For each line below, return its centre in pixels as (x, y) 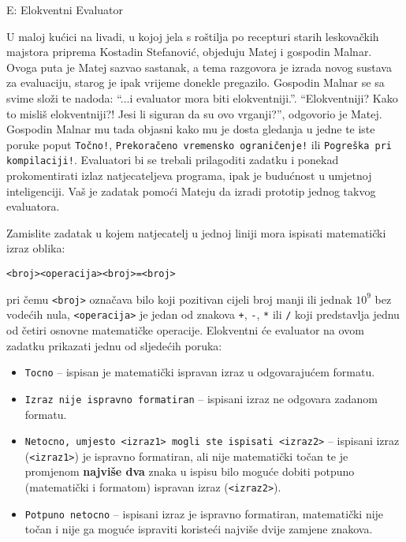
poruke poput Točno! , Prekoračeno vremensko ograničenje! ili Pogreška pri (199, 144)
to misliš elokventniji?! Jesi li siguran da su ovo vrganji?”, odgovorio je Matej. (194, 113)
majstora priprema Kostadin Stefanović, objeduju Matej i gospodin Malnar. (189, 52)
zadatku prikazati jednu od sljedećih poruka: (114, 345)
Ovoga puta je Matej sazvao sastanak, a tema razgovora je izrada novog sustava (199, 67)
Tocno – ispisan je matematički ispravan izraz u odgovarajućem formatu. (200, 372)
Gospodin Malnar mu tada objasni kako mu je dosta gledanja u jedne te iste (191, 129)
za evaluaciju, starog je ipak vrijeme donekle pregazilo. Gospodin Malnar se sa (196, 82)
